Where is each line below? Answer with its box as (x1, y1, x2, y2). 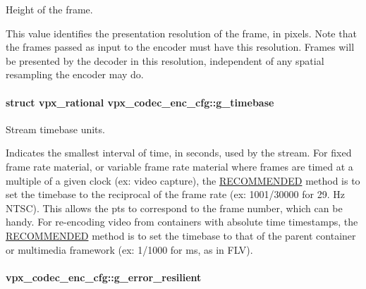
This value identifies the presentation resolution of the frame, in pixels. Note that (6, 25, 357, 40)
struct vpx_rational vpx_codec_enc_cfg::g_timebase (6, 94, 274, 109)
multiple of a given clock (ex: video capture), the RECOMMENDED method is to (6, 173, 360, 187)
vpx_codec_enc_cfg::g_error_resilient (6, 269, 202, 284)
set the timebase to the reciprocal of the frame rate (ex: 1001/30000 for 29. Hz (6, 187, 345, 202)
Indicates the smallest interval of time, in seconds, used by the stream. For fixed (6, 145, 352, 160)
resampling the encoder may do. (6, 67, 144, 82)
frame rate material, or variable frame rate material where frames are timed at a (6, 159, 353, 173)
